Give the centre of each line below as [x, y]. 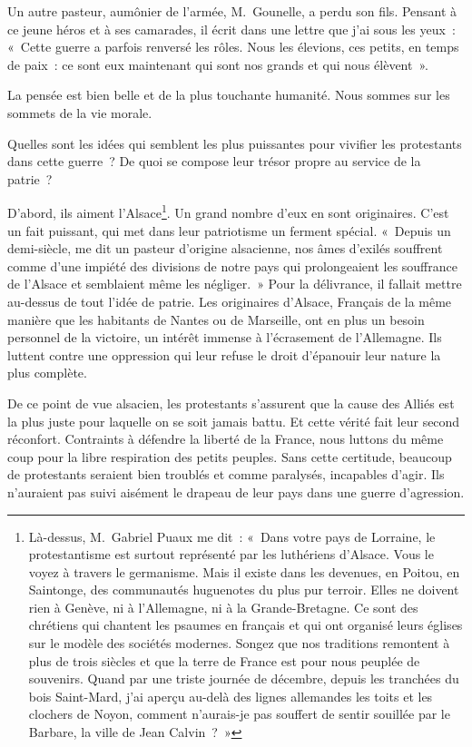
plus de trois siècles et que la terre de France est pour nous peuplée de [224, 660]
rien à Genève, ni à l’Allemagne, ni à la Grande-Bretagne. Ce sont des [223, 607]
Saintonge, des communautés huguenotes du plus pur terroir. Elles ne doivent [244, 590]
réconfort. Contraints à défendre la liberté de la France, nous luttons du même [226, 439]
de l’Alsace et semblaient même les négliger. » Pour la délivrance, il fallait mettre [235, 284]
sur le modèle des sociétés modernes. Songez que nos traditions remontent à [239, 643]
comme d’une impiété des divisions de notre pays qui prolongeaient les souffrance [232, 265]
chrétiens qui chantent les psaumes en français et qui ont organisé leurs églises [246, 625]
